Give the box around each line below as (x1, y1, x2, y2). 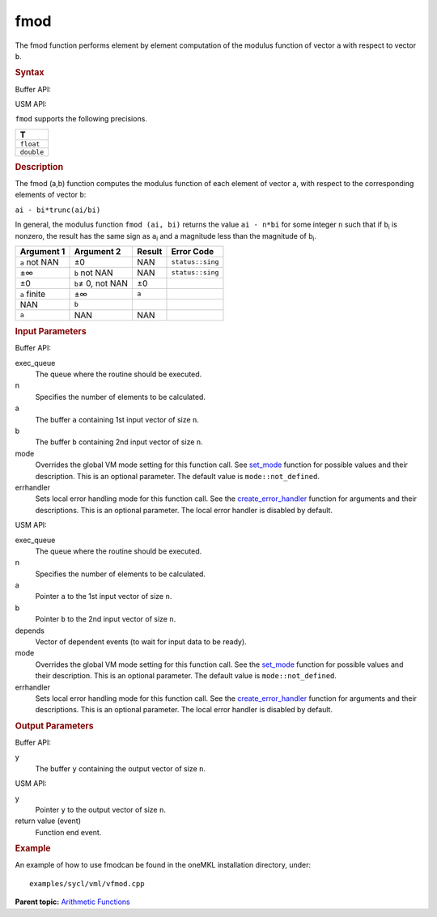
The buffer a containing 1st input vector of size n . (35, 414, 200, 424)
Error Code (171, 245, 214, 257)
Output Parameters (15, 720, 94, 732)
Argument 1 (19, 245, 66, 257)
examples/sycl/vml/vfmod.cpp (29, 879, 145, 888)
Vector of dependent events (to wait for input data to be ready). (35, 637, 247, 647)
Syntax (15, 67, 45, 79)
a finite (19, 288, 46, 299)
